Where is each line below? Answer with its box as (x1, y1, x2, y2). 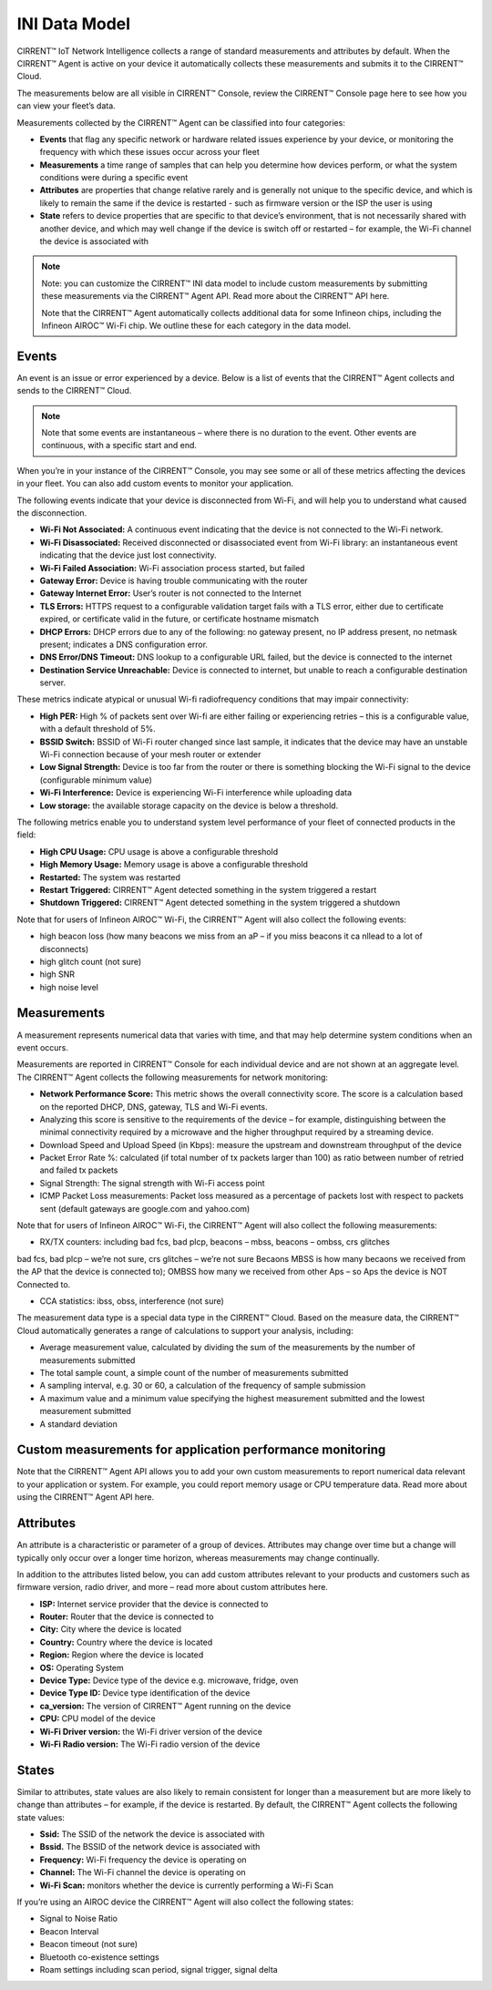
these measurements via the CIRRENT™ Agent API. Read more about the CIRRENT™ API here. (41, 291, 390, 302)
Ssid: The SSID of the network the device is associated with (39, 1829, 265, 1840)
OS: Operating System (39, 1662, 125, 1673)
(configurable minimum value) (39, 774, 152, 785)
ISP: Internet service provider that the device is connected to (39, 1598, 269, 1609)
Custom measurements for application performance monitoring (16, 1442, 386, 1458)
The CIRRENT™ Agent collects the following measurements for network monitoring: (16, 1072, 328, 1082)
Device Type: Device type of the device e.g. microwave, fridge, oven (39, 1675, 299, 1686)
